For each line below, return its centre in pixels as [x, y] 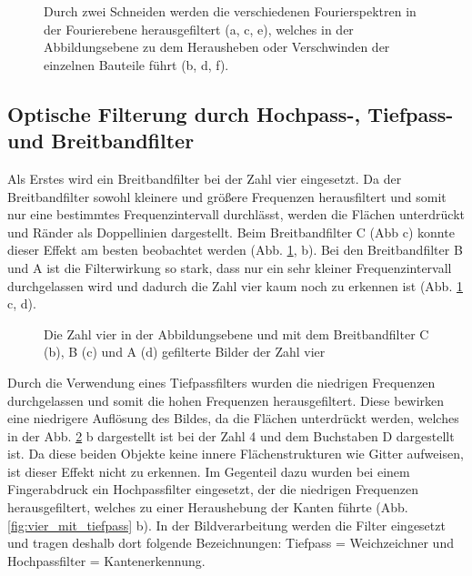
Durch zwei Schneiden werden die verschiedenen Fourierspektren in [230, 11]
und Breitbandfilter [101, 141]
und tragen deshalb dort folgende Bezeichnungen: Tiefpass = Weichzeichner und [231, 543]
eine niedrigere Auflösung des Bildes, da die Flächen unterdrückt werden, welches [233, 418]
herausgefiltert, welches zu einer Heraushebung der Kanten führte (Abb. [208, 507]
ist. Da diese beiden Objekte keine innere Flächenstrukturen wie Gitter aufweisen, [236, 454]
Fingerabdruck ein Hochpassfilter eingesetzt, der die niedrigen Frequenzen [213, 489]
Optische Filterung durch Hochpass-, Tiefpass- [231, 113]
